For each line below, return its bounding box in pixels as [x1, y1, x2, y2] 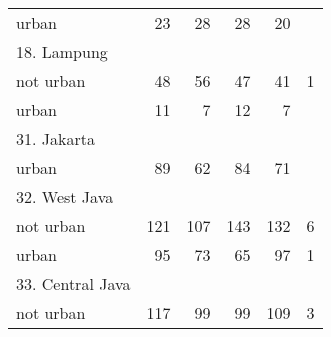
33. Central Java [16, 272, 131, 295]
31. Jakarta [16, 127, 95, 150]
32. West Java [16, 185, 114, 208]
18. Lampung [16, 40, 108, 63]
